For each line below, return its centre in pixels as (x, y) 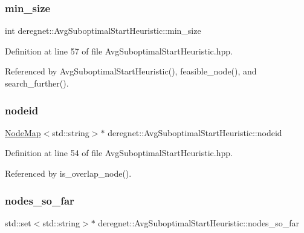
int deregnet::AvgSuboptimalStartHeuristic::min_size (103, 31)
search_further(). (37, 83)
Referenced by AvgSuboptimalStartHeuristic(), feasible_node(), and (131, 71)
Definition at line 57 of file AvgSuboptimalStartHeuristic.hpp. (119, 51)
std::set (18, 222)
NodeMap (23, 132)
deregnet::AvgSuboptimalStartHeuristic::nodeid (195, 132)
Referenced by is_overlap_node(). (68, 173)
